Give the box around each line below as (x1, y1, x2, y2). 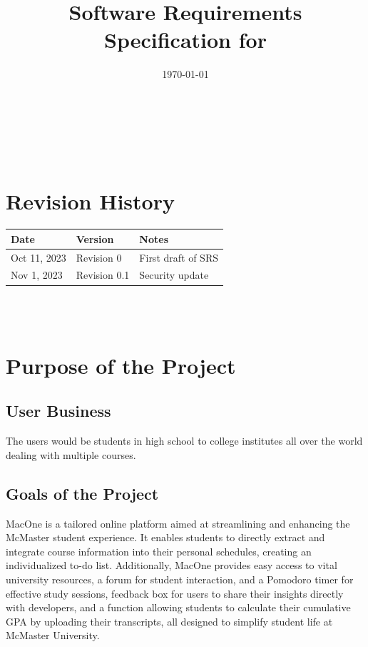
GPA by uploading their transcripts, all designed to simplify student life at (6, 613, 333, 628)
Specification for (104, 25, 267, 54)
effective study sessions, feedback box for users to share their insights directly (6, 586, 344, 601)
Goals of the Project (6, 482, 159, 504)
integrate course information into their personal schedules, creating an (6, 543, 312, 558)
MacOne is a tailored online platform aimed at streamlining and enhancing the (6, 515, 350, 530)
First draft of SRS (139, 250, 218, 265)
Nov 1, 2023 (11, 267, 63, 282)
